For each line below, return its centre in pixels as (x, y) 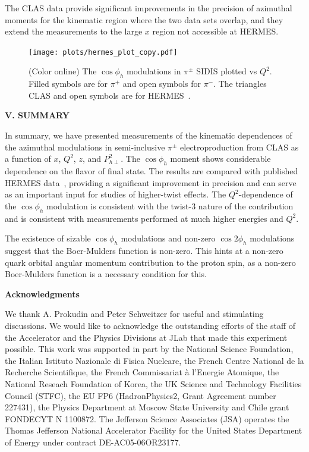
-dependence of (266, 194)
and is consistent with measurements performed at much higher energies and (144, 218)
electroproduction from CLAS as (239, 147)
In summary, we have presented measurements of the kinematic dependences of (149, 135)
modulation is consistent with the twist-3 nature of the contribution (170, 205)
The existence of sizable (48, 238)
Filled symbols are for (68, 84)
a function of (28, 158)
